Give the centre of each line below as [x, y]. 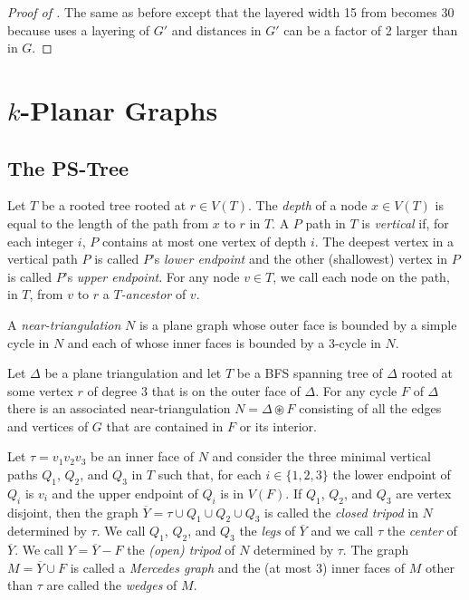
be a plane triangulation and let [133, 373]
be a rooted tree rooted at [114, 205]
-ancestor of [153, 294]
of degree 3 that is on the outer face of [194, 390]
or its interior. [278, 426]
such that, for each [210, 474]
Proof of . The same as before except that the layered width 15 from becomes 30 [231, 12]
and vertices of [48, 426]
